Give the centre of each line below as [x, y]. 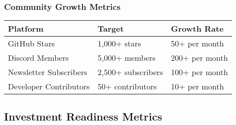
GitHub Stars [32, 43]
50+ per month [197, 43]
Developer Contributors [49, 86]
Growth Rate [197, 29]
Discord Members [39, 58]
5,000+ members [127, 58]
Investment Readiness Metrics [83, 116]
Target [111, 29]
